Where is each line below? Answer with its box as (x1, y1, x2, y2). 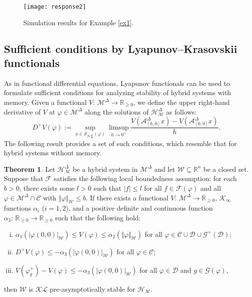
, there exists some (19, 182, 75, 193)
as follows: (166, 106, 197, 116)
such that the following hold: (55, 212, 141, 222)
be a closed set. (203, 164, 249, 174)
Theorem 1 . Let (4, 164, 55, 174)
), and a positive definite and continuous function (66, 203, 213, 213)
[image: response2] (23, 3, 86, 10)
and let (154, 164, 176, 174)
